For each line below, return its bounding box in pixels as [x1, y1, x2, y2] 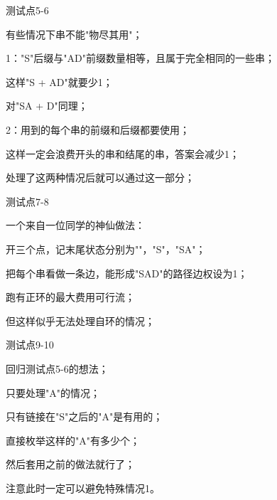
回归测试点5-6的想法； [6, 361, 109, 376]
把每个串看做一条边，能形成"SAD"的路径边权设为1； [6, 265, 248, 280]
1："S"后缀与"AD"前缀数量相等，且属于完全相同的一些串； [6, 50, 275, 65]
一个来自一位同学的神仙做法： [6, 218, 145, 233]
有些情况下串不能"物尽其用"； [6, 26, 143, 41]
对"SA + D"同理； [6, 98, 88, 113]
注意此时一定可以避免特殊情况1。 [6, 480, 160, 495]
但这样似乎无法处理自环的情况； [6, 313, 155, 328]
